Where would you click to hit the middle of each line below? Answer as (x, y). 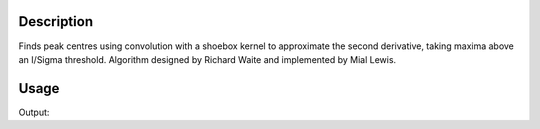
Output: (34, 112)
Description (56, 21)
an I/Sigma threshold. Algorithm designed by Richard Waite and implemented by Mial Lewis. (207, 59)
